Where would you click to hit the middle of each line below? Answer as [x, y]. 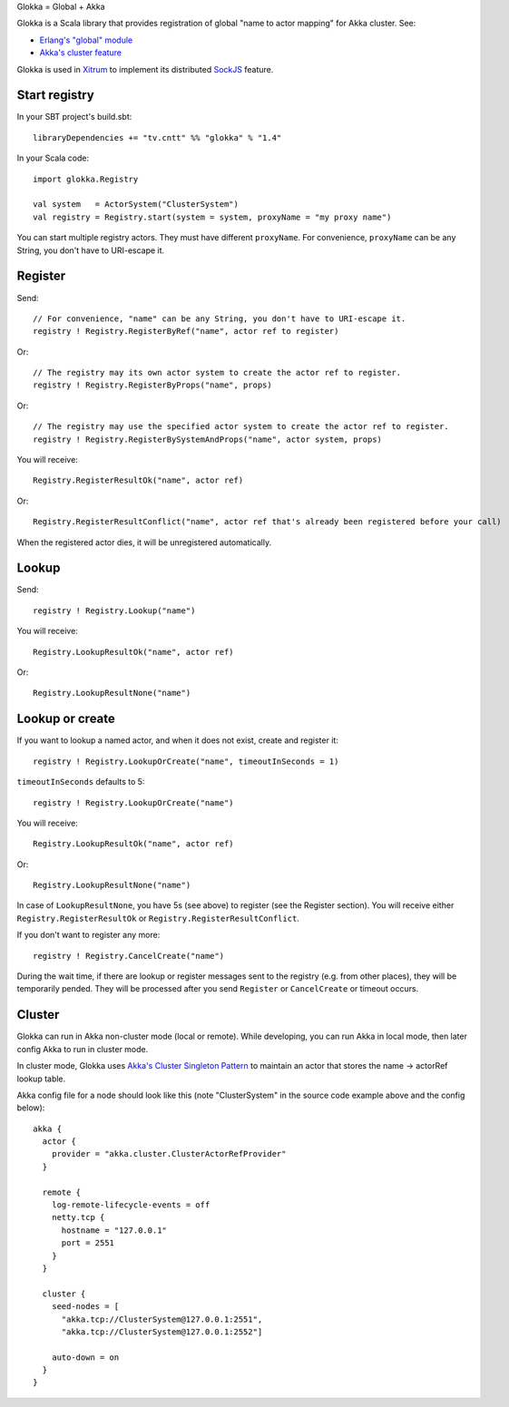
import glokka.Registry [86, 179]
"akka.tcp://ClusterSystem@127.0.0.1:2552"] [162, 1332]
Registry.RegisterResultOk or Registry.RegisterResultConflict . [158, 918]
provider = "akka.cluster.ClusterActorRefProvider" [169, 1154]
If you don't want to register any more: [88, 935]
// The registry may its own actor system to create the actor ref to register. [217, 373]
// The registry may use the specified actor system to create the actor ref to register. [241, 427]
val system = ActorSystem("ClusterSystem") [136, 205]
